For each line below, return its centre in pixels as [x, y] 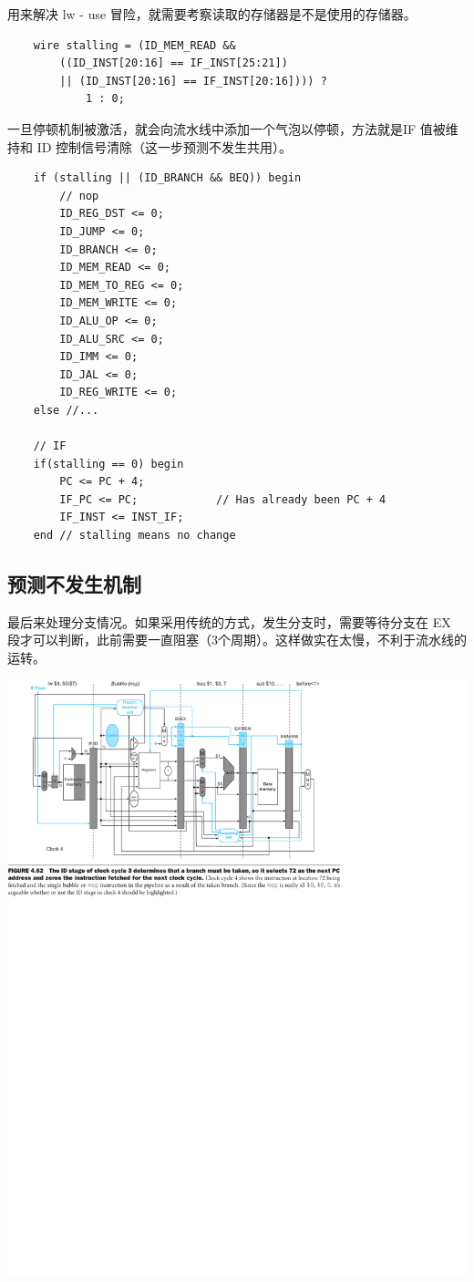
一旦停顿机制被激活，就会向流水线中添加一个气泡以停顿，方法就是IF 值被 [227, 128]
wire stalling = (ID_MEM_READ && [134, 45]
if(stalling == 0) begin [108, 464]
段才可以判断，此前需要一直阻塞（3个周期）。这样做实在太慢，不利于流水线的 [237, 640]
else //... [66, 410]
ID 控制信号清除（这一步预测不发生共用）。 [165, 146]
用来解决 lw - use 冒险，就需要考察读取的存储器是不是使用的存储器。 [212, 14]
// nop [79, 196]
